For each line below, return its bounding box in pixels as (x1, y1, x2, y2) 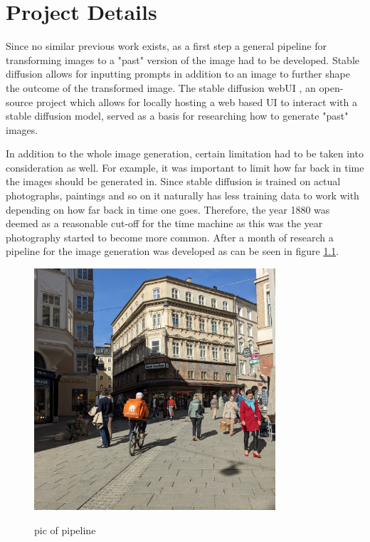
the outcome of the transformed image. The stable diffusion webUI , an (6, 80, 316, 95)
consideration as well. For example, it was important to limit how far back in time (6, 160, 364, 174)
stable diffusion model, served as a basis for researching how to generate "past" (6, 108, 349, 123)
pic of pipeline (34, 522, 96, 537)
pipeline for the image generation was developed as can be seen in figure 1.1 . (6, 244, 339, 259)
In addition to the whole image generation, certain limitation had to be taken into (6, 146, 364, 161)
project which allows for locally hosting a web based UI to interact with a (36, 94, 357, 109)
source (6, 94, 33, 109)
